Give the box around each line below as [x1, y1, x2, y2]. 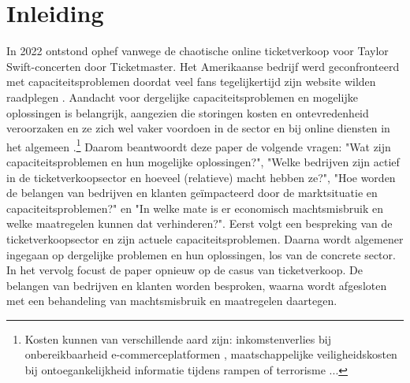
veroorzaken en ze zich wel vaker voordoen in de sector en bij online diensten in [6, 120, 390, 136]
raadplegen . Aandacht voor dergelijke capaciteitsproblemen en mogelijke [6, 88, 358, 105]
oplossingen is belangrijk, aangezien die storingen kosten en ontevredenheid [6, 104, 369, 121]
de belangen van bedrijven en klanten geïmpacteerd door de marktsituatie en [6, 184, 378, 201]
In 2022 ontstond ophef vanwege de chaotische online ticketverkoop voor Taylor [6, 43, 389, 59]
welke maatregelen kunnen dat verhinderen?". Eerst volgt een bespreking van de [6, 215, 393, 232]
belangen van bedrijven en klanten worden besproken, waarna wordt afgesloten [6, 277, 387, 293]
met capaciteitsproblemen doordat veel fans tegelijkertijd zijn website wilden [6, 73, 376, 90]
